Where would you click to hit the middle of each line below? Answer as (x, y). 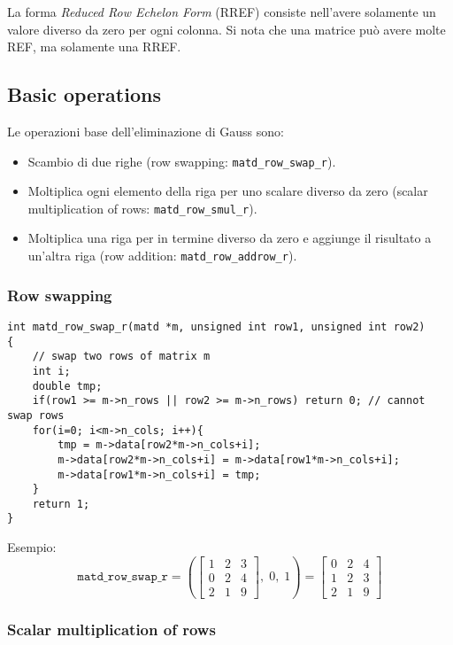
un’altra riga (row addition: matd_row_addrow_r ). (162, 256)
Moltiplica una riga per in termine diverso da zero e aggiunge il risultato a (230, 238)
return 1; (61, 504)
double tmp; (67, 386)
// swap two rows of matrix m (121, 357)
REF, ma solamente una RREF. (94, 47)
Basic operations (84, 94)
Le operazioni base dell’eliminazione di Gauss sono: (146, 131)
